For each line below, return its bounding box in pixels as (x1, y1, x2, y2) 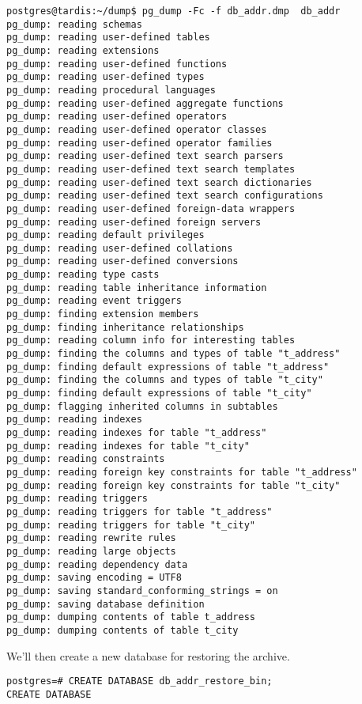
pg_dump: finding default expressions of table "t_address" (6, 361, 330, 373)
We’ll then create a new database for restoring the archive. (6, 647, 290, 664)
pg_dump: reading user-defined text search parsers (6, 150, 284, 162)
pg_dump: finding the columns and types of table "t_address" (6, 348, 341, 360)
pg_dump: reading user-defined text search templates (6, 163, 296, 175)
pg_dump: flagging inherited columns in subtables (6, 400, 278, 412)
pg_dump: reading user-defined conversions (6, 255, 239, 267)
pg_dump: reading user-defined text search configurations (6, 190, 323, 202)
